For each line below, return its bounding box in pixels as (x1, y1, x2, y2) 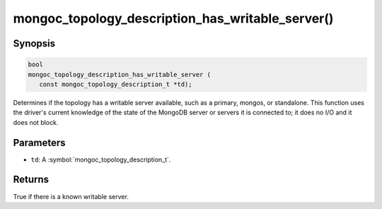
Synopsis (13, 37, 56, 49)
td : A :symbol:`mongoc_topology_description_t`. (30, 155, 171, 164)
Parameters (13, 136, 66, 148)
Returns (13, 174, 50, 186)
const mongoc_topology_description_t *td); (39, 80, 192, 88)
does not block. (13, 118, 59, 126)
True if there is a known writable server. (13, 192, 129, 201)
